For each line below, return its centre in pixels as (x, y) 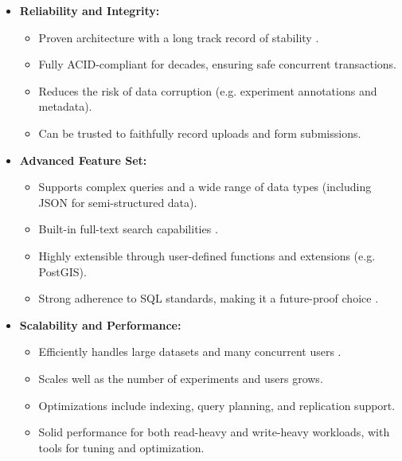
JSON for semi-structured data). (118, 202)
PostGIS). (62, 271)
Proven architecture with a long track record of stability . (179, 37)
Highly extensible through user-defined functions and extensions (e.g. (207, 255)
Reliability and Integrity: (90, 10)
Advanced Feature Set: (83, 160)
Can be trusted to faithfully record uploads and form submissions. (200, 133)
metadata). (65, 106)
